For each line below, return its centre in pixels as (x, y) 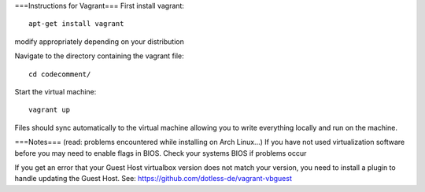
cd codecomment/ (60, 74)
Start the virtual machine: (55, 91)
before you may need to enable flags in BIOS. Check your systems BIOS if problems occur (161, 153)
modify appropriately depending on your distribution (99, 41)
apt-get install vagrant (76, 24)
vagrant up (50, 110)
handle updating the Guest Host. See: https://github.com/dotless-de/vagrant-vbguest (153, 179)
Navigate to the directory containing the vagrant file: (99, 56)
